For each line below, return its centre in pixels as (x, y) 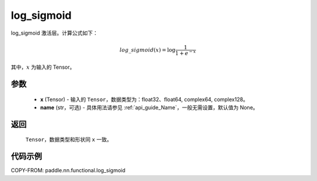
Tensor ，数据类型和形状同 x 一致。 (69, 140)
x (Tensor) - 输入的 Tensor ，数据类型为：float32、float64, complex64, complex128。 (144, 99)
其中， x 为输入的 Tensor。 (43, 67)
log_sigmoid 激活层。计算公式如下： (54, 33)
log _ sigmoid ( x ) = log (147, 50)
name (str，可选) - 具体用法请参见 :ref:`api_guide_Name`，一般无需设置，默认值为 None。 (149, 107)
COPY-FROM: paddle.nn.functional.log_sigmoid (68, 170)
